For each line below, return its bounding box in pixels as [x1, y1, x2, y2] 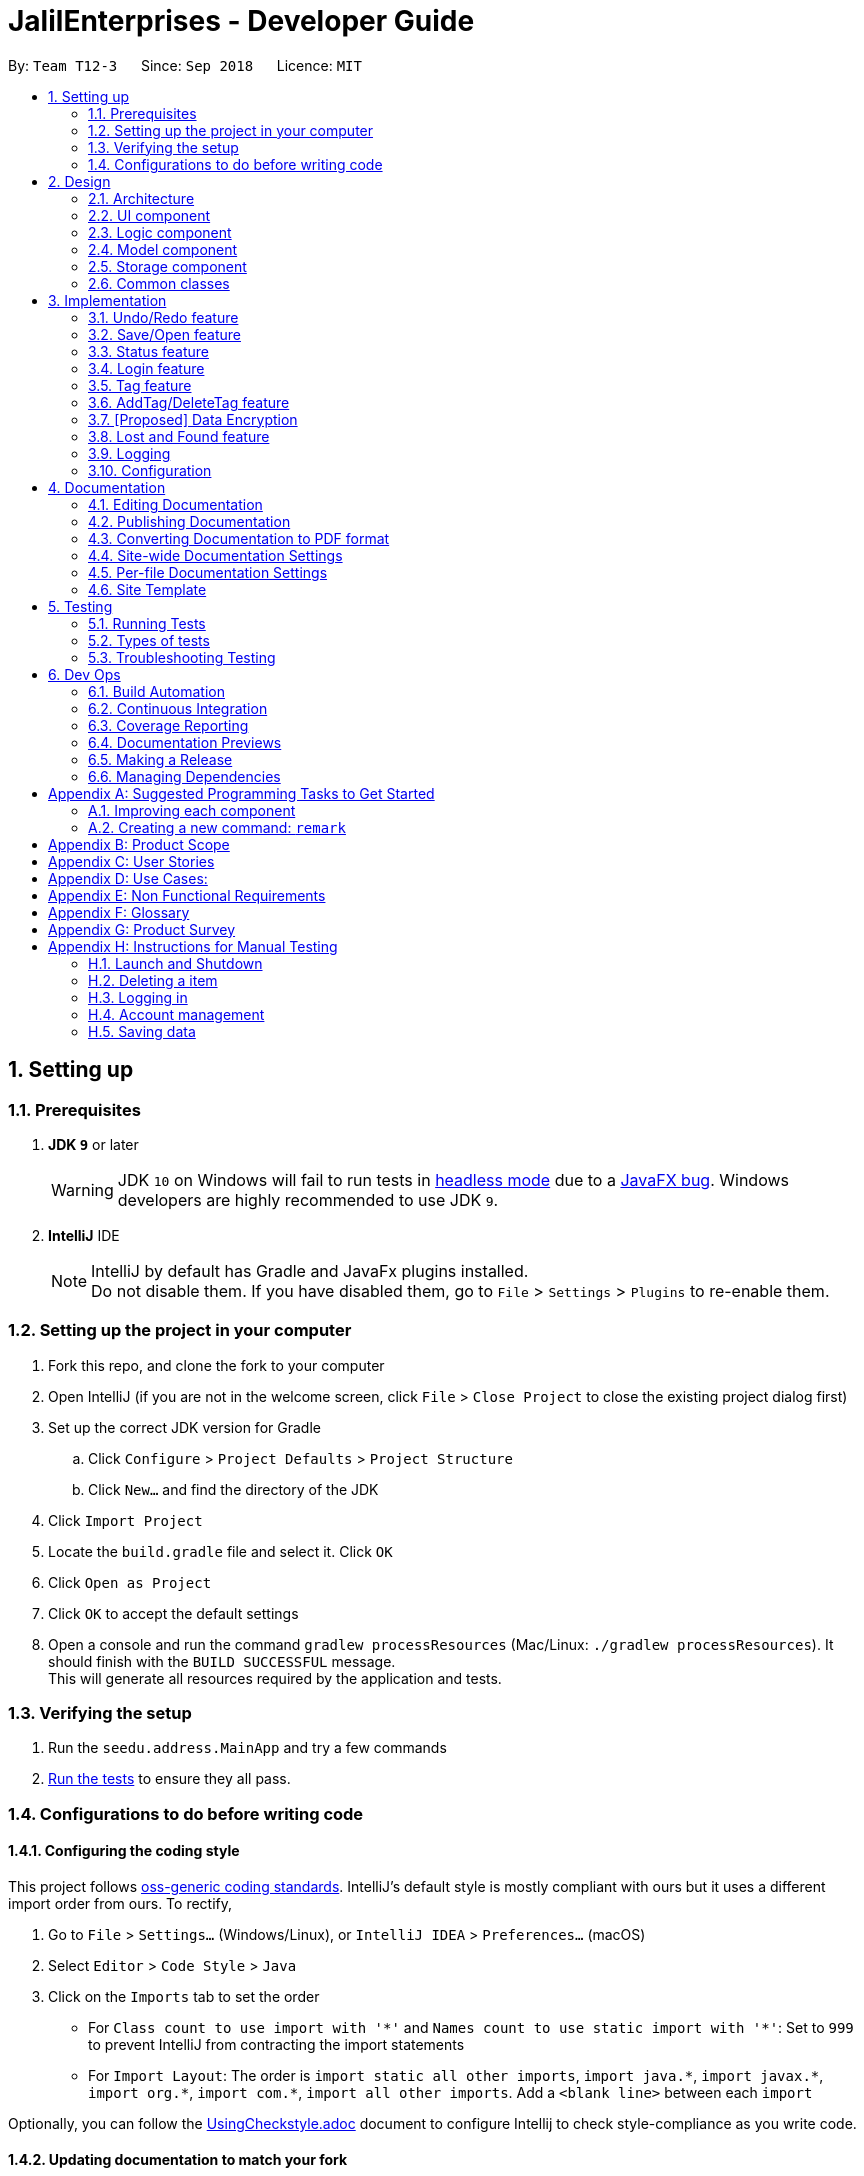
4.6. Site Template [88, 580, 207, 598]
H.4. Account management [88, 1005, 265, 1023]
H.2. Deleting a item [88, 971, 218, 989]
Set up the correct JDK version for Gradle [48, 1418, 321, 1436]
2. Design [48, 172, 111, 190]
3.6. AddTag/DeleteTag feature [88, 393, 290, 411]
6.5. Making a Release [88, 750, 233, 768]
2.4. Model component [88, 240, 238, 258]
